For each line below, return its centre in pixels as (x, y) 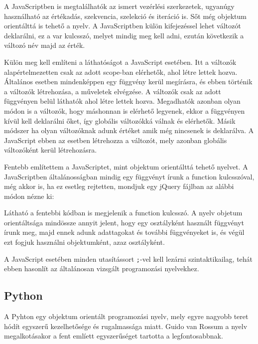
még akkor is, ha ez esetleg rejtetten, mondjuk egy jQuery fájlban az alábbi (119, 186)
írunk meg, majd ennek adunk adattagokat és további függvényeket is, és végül (124, 232)
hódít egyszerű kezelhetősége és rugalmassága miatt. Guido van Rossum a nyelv (126, 326)
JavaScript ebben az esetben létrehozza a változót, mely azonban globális (116, 140)
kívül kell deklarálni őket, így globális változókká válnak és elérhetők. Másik (120, 120)
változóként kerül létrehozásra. (51, 150)
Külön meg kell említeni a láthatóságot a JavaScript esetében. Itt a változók (120, 62)
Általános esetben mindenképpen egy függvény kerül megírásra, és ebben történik (128, 82)
